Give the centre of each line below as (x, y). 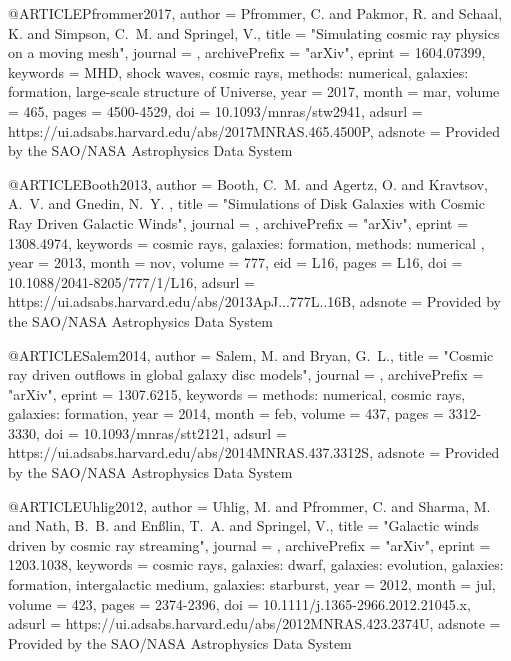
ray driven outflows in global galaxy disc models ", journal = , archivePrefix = (246, 374)
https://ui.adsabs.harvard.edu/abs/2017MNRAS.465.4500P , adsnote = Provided (254, 130)
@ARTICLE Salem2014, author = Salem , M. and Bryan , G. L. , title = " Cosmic (251, 354)
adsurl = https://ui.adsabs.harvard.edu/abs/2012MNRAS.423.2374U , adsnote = (254, 623)
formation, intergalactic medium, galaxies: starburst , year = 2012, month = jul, (252, 584)
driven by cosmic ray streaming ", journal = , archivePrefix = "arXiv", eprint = (249, 544)
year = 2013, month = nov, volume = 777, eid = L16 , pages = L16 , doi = (235, 262)
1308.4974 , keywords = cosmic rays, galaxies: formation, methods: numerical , (246, 242)
